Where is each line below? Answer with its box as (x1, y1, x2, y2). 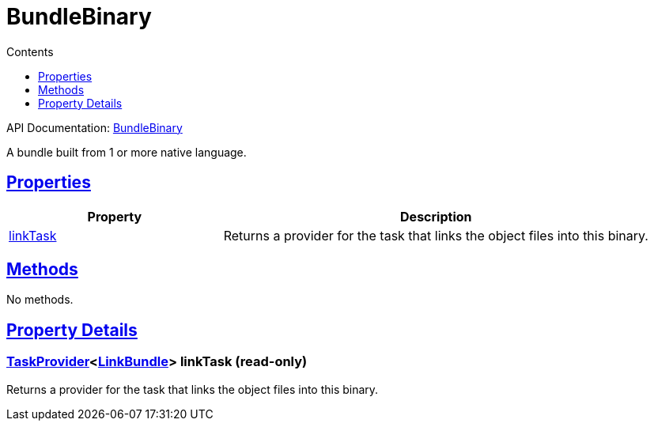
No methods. (6, 293, 74, 307)
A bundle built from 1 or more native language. (6, 145, 247, 159)
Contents (6, 44, 54, 59)
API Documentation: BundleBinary (6, 120, 183, 134)
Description (400, 208, 472, 225)
